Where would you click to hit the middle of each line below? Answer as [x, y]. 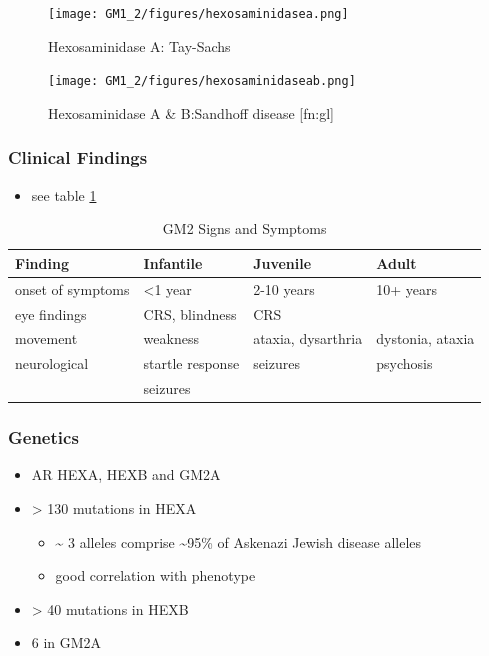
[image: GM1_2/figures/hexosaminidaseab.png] [202, 81]
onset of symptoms [72, 288]
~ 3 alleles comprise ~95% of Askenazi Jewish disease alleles [238, 541]
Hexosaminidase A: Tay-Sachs [139, 45]
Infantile [173, 262]
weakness [171, 338]
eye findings [51, 313]
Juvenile [282, 262]
